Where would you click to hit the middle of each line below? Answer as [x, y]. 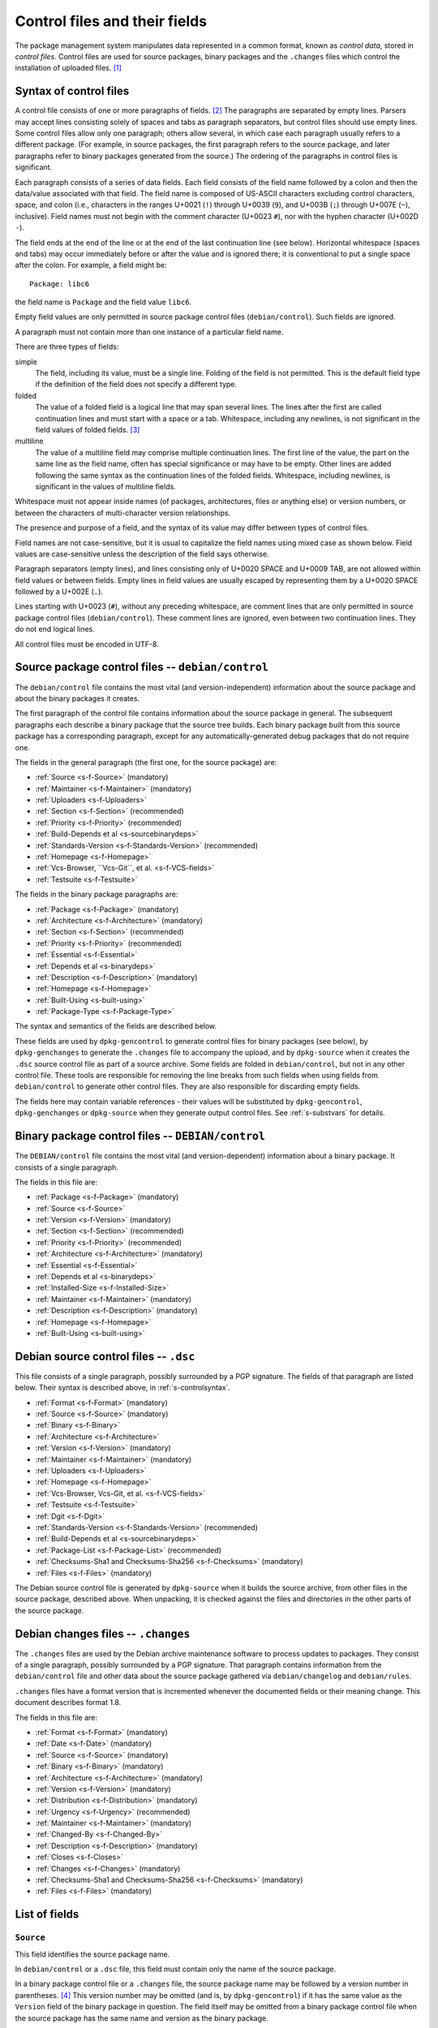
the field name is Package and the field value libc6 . [103, 302]
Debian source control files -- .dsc [105, 1356]
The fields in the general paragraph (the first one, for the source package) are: [146, 762]
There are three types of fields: [67, 347]
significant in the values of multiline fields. [105, 486]
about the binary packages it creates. [77, 698]
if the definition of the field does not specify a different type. [136, 385]
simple [26, 362]
